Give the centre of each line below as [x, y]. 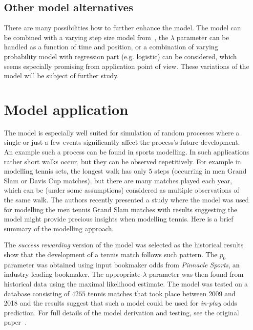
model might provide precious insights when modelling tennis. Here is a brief [119, 219]
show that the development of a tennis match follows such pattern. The [111, 254]
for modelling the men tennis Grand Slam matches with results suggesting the [121, 209]
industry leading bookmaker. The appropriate [72, 274]
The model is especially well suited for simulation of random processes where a [122, 132]
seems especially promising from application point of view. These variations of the [126, 66]
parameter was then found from [196, 274]
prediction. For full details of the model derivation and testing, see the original [122, 312]
